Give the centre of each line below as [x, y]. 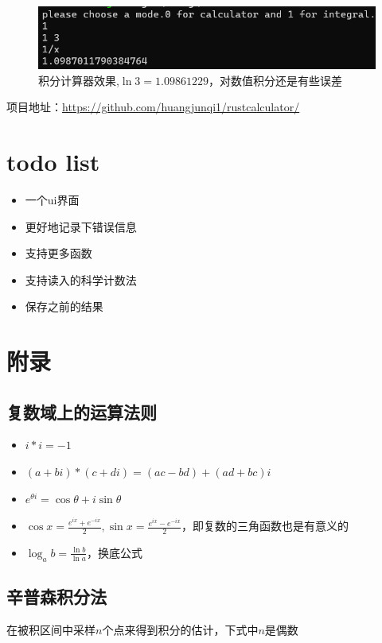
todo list [53, 161]
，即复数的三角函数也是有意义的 [265, 526]
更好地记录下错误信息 [81, 226]
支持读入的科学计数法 [81, 279]
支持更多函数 [58, 253]
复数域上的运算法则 [82, 411]
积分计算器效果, [79, 80]
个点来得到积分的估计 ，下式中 [180, 629]
